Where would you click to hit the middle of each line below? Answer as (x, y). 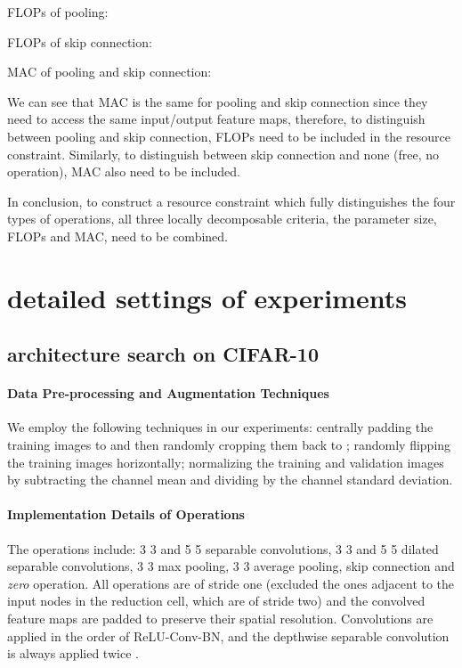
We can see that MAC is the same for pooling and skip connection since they (218, 101)
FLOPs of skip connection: (80, 41)
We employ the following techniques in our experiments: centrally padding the (220, 427)
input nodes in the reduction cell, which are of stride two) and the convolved (216, 601)
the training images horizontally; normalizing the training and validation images (226, 462)
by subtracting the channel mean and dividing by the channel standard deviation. (230, 480)
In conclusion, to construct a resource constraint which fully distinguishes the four (231, 201)
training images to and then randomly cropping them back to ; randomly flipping (229, 445)
